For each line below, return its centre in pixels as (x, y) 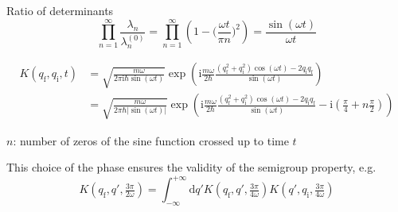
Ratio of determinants (60, 10)
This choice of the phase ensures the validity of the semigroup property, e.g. (191, 167)
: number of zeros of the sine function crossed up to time (151, 140)
